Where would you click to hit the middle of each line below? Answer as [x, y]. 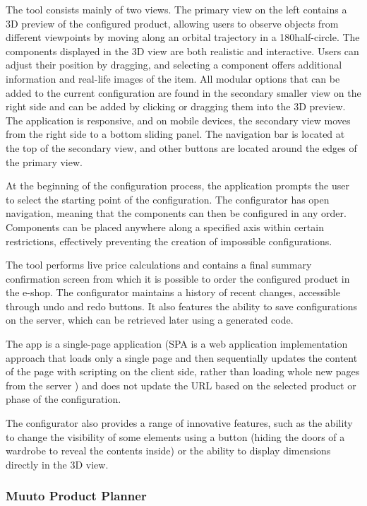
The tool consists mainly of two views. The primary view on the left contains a [176, 9]
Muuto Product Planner [76, 496]
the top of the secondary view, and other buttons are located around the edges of [181, 147]
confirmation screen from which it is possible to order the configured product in [178, 278]
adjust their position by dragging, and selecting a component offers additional [174, 65]
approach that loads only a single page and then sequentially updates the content [182, 357]
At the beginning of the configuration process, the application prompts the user [178, 186]
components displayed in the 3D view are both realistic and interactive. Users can [182, 51]
